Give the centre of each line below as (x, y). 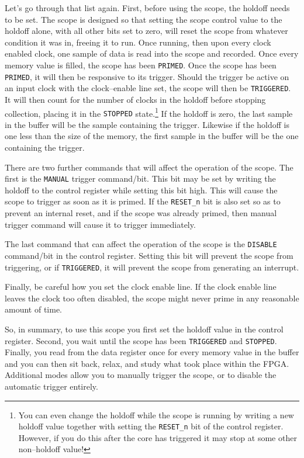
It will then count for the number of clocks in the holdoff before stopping (135, 99)
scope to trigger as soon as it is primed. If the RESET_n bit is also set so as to (143, 201)
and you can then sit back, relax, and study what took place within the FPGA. (147, 363)
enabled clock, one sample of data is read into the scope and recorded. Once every (152, 53)
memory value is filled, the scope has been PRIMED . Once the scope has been (141, 65)
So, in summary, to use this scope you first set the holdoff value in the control (144, 329)
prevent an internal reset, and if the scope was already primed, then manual (141, 213)
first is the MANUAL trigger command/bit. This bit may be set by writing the (140, 178)
